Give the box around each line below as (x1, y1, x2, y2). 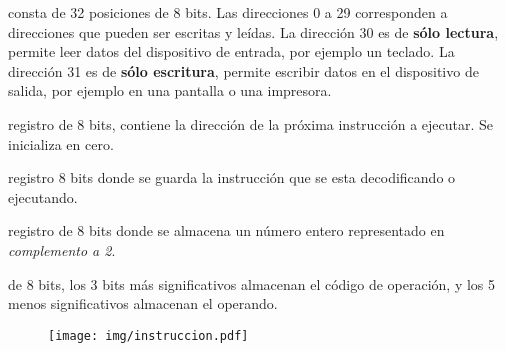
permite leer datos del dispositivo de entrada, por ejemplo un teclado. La (8, 41, 455, 62)
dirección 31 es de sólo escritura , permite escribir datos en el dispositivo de (8, 60, 479, 81)
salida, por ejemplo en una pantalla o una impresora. (8, 80, 332, 101)
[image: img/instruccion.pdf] (48, 328, 249, 343)
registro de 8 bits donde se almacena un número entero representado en (8, 220, 445, 241)
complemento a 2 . (8, 239, 116, 260)
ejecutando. (8, 186, 78, 207)
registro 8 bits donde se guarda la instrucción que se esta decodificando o (8, 167, 456, 188)
